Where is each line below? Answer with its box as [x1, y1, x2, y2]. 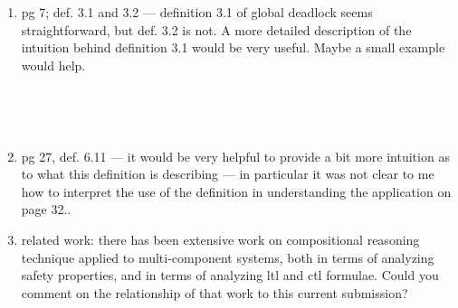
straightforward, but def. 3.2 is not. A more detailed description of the [21, 20, 412, 39]
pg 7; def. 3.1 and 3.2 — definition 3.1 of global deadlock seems [21, 3, 373, 21]
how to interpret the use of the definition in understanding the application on [21, 182, 452, 201]
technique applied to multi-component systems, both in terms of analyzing [21, 247, 434, 266]
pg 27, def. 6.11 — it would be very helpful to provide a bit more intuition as [21, 146, 450, 165]
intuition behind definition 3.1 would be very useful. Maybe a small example [21, 38, 445, 57]
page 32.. [21, 200, 72, 219]
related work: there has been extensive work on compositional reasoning [21, 229, 420, 248]
